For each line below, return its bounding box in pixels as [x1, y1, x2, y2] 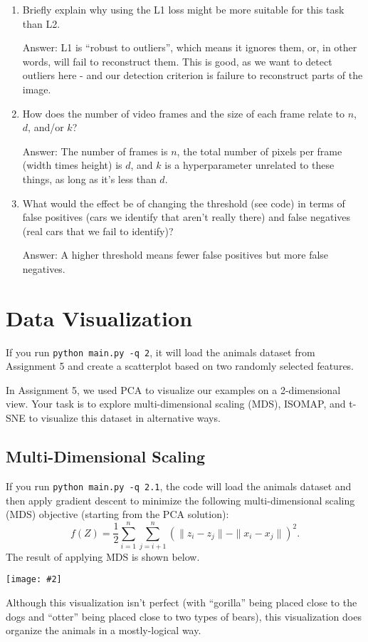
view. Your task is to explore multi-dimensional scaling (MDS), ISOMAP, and [6, 396, 346, 411]
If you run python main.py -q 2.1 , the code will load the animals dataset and [6, 478, 352, 493]
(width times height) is [22, 157, 122, 172]
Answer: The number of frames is [22, 143, 168, 158]
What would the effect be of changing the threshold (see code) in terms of [22, 195, 345, 210]
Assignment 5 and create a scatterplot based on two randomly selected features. [6, 358, 354, 373]
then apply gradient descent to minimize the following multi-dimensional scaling [6, 492, 355, 507]
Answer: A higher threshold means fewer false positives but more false [22, 247, 329, 262]
